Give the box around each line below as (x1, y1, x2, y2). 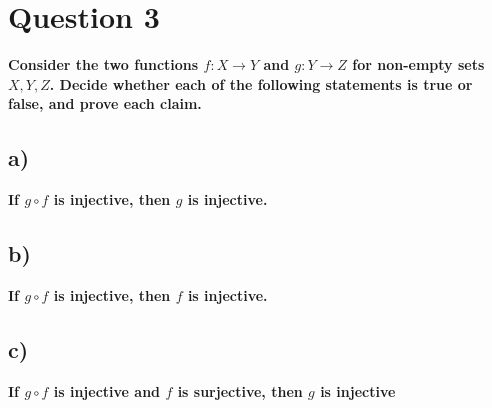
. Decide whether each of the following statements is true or (49, 73, 473, 94)
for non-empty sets (352, 54, 485, 75)
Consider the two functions (8, 54, 199, 75)
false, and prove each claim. (8, 93, 202, 114)
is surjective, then (177, 380, 303, 401)
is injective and (53, 380, 161, 401)
